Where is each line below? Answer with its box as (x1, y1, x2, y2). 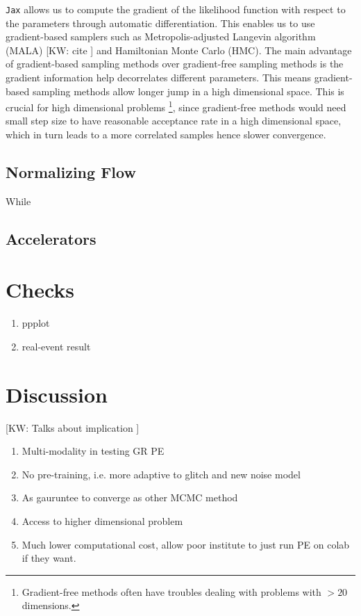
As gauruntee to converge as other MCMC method (22, 490, 238, 505)
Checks (6, 275, 75, 304)
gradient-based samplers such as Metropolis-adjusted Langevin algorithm (6, 29, 316, 44)
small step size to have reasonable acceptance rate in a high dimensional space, (6, 113, 342, 128)
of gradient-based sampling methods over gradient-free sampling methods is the (6, 56, 344, 71)
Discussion (6, 380, 108, 408)
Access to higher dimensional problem (22, 514, 183, 528)
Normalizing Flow (6, 161, 136, 183)
